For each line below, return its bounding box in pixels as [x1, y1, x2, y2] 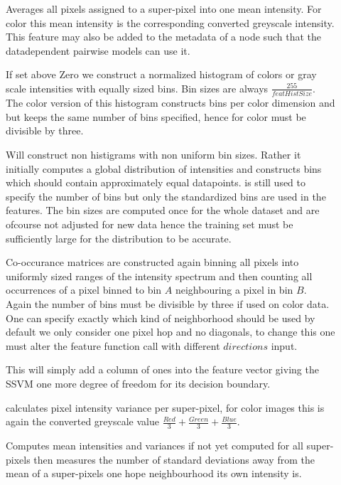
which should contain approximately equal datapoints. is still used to [6, 175, 306, 190]
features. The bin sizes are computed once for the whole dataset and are [6, 203, 320, 218]
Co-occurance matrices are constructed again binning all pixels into [6, 255, 299, 270]
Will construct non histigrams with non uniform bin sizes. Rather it [6, 147, 301, 162]
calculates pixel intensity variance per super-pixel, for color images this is [6, 400, 325, 415]
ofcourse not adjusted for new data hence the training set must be [6, 217, 293, 232]
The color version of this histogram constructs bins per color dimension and [6, 95, 335, 110]
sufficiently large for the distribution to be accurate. [6, 230, 232, 245]
